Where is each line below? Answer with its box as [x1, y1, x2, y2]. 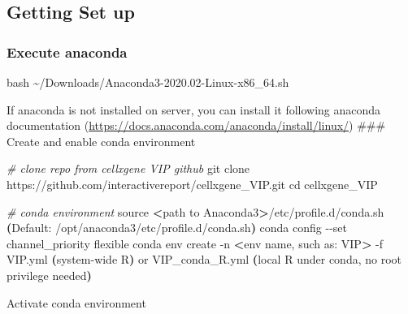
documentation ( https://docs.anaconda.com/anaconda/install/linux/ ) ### [7, 117, 386, 134]
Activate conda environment [7, 294, 146, 311]
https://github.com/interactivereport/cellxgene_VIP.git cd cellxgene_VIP [7, 175, 378, 192]
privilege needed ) [7, 266, 92, 283]
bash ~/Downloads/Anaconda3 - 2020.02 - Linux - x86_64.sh [7, 74, 289, 90]
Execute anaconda [7, 41, 128, 62]
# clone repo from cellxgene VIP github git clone [7, 160, 250, 177]
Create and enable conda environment [7, 132, 196, 149]
